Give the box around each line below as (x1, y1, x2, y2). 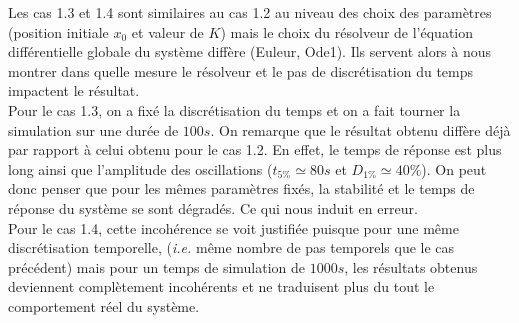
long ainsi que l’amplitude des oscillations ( (8, 158, 273, 179)
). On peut (421, 158, 487, 179)
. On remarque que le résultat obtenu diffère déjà (210, 119, 511, 140)
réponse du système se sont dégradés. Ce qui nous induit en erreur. (8, 197, 418, 218)
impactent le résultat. (8, 80, 140, 101)
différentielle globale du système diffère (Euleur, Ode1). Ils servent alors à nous (8, 41, 492, 62)
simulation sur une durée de (8, 119, 179, 140)
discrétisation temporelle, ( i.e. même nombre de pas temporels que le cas (8, 237, 455, 258)
